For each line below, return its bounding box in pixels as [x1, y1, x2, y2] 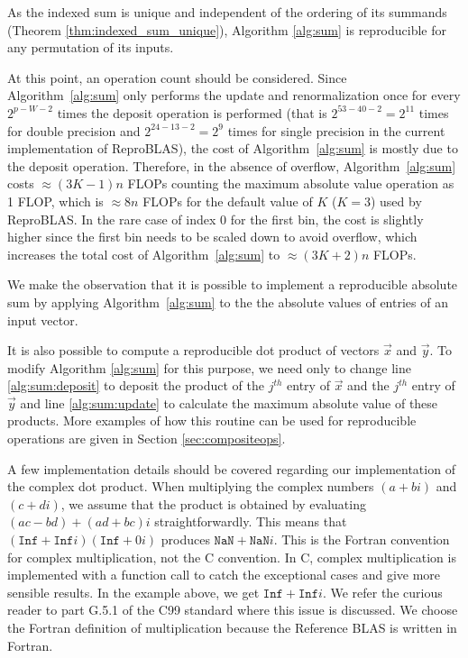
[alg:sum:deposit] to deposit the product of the [7, 376, 264, 395]
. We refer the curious [322, 582, 443, 601]
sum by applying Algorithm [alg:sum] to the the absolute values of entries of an [7, 292, 448, 311]
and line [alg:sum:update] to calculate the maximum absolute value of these [20, 393, 438, 412]
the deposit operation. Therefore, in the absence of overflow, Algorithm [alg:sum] [7, 156, 456, 175]
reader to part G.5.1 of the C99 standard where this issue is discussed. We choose [7, 600, 458, 619]
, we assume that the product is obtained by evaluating [60, 494, 366, 513]
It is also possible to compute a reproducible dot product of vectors [7, 341, 380, 360]
